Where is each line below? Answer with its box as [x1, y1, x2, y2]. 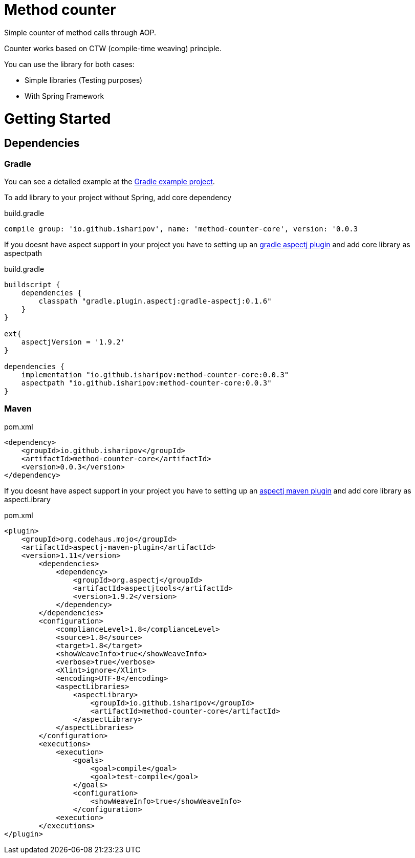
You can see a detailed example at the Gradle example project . [4, 177, 215, 186]
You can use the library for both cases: [4, 59, 135, 69]
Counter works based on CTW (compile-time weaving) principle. [4, 44, 222, 53]
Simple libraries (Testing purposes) [25, 75, 143, 84]
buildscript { [4, 281, 60, 289]
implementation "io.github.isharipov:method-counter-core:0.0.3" [21, 371, 289, 379]
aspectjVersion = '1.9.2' [21, 338, 125, 347]
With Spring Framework [25, 91, 104, 100]
